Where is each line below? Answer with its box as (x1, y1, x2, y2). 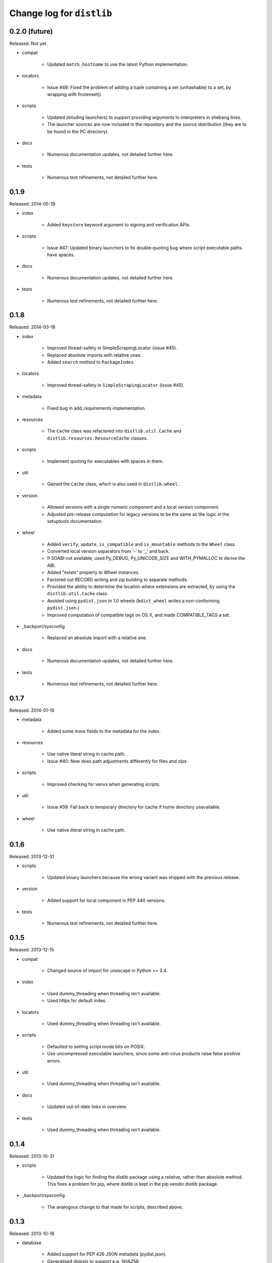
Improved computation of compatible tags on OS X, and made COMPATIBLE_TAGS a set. (47, 612, 231, 618)
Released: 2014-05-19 (9, 201, 55, 207)
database (22, 1240, 42, 1246)
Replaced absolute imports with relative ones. (47, 352, 142, 358)
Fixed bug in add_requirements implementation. (47, 405, 146, 411)
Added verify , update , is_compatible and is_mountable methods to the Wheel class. (47, 541, 236, 547)
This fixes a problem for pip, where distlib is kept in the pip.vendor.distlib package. (47, 1181, 219, 1187)
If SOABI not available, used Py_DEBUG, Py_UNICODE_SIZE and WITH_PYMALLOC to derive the (47, 555, 245, 561)
